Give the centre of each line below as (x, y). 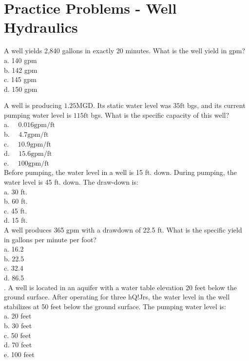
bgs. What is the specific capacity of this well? (160, 115)
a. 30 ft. (16, 191)
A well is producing (33, 105)
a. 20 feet (18, 316)
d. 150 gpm (21, 89)
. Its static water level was (132, 105)
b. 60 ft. (16, 201)
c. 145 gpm (20, 79)
